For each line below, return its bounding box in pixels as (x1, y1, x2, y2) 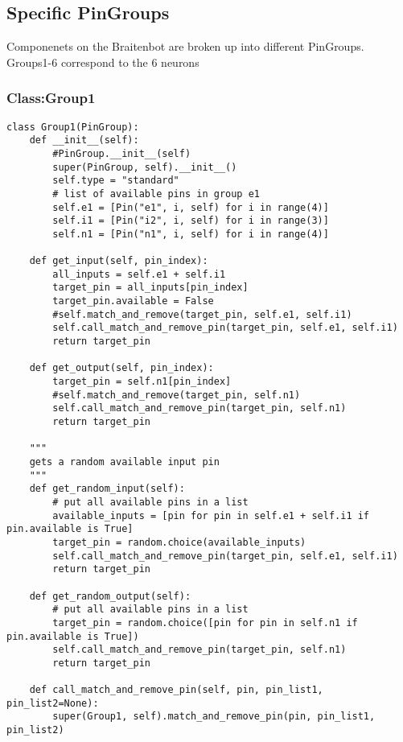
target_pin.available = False (52, 295, 214, 307)
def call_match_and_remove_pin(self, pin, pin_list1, (29, 684, 323, 696)
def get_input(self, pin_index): (29, 255, 208, 267)
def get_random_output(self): (29, 590, 191, 602)
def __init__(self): (29, 134, 139, 146)
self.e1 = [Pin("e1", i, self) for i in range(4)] (52, 201, 329, 213)
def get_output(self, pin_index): (29, 362, 214, 374)
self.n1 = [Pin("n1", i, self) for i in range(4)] (52, 228, 329, 240)
